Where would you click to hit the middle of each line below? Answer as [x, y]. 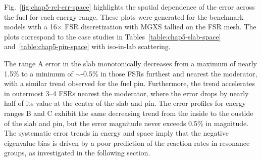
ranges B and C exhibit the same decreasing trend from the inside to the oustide [129, 113]
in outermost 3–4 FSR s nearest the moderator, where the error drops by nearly [126, 93]
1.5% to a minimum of [39, 73]
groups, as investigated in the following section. [77, 153]
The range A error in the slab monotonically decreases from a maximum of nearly [130, 63]
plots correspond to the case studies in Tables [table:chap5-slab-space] [113, 36]
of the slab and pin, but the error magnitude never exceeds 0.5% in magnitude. [126, 123]
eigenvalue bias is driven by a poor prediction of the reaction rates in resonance [127, 143]
